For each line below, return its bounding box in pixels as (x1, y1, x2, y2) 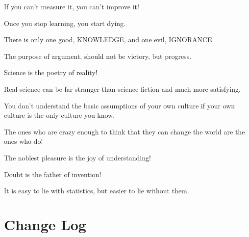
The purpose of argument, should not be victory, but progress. (4, 51, 192, 61)
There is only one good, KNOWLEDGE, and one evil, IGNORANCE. (4, 34, 214, 45)
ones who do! (4, 136, 43, 146)
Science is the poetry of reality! (4, 67, 98, 78)
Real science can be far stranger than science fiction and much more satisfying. (4, 83, 241, 94)
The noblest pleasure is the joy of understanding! (4, 152, 151, 162)
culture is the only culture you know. (4, 110, 115, 120)
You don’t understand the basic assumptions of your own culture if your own (4, 100, 235, 110)
